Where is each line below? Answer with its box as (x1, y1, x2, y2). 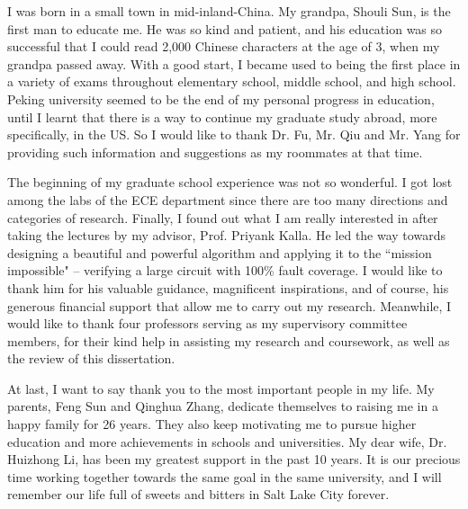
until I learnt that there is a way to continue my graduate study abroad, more (7, 107, 437, 126)
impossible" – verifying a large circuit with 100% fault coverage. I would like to (7, 261, 443, 280)
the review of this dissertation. (7, 349, 175, 368)
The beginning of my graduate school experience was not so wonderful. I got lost (7, 173, 453, 192)
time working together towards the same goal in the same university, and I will (7, 467, 442, 486)
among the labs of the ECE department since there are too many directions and (7, 190, 448, 209)
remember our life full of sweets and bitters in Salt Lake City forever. (7, 485, 390, 504)
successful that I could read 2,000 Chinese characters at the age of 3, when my (7, 37, 440, 56)
